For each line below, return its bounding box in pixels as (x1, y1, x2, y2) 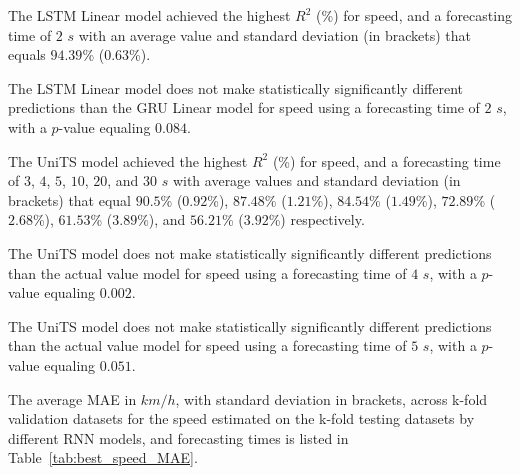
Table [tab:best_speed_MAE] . (8, 447, 198, 468)
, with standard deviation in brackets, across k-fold (175, 388, 488, 409)
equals (8, 44, 46, 65)
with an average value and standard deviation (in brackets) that (78, 24, 472, 45)
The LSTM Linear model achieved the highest (8, 5, 291, 25)
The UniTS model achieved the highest (8, 150, 248, 171)
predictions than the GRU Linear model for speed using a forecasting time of (8, 97, 480, 118)
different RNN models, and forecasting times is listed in (8, 427, 349, 448)
